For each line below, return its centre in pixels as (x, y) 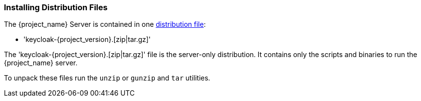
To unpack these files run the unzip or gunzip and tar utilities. (107, 78)
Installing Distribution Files (56, 7)
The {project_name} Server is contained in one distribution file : (105, 24)
